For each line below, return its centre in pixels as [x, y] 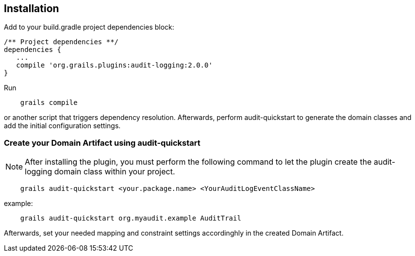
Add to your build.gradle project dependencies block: [89, 27]
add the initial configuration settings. [62, 126]
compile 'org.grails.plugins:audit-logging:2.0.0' [114, 65]
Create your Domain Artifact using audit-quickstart [102, 143]
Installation [32, 9]
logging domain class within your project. [100, 172]
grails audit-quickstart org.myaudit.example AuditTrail [131, 218]
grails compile [49, 103]
